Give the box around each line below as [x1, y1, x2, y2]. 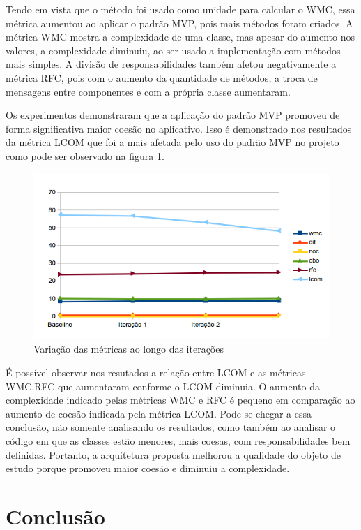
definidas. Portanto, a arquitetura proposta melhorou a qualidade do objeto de [6, 447, 341, 462]
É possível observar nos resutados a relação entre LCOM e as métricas [6, 365, 306, 379]
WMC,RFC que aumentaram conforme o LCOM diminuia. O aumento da [6, 378, 320, 393]
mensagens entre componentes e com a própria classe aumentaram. [6, 84, 291, 98]
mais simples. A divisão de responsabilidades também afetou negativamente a [6, 57, 337, 71]
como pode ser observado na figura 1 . [6, 148, 164, 163]
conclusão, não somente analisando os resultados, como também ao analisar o [6, 420, 336, 434]
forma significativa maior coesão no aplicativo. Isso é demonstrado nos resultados [6, 121, 352, 135]
